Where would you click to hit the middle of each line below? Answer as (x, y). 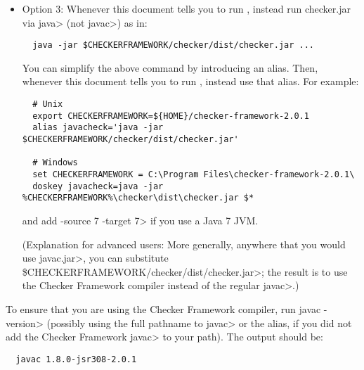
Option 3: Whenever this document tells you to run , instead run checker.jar (186, 8)
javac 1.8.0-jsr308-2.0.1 (76, 359)
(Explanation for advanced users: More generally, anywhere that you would (184, 244)
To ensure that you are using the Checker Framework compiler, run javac (163, 308)
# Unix (48, 104)
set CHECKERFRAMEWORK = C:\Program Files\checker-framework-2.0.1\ (194, 174)
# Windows (55, 163)
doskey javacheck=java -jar (98, 186)
